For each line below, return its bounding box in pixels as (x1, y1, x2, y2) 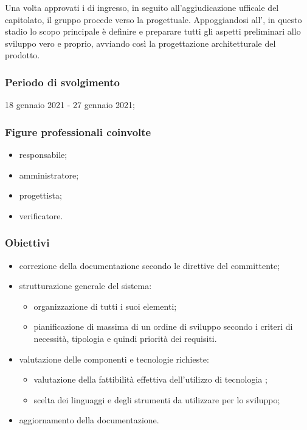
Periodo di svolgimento (5, 74, 120, 89)
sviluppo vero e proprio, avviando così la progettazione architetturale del (5, 36, 276, 49)
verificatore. (19, 209, 63, 222)
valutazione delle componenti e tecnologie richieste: (19, 352, 209, 365)
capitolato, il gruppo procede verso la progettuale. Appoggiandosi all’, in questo (5, 13, 302, 26)
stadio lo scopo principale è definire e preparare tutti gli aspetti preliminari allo (5, 25, 301, 38)
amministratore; (19, 168, 79, 181)
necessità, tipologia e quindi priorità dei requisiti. (33, 332, 217, 344)
